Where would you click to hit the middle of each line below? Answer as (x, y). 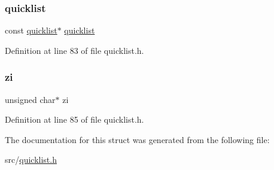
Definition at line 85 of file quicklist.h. (74, 119)
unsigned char (30, 99)
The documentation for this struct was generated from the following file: (137, 139)
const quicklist (31, 30)
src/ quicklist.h (31, 160)
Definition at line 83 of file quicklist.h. (74, 50)
